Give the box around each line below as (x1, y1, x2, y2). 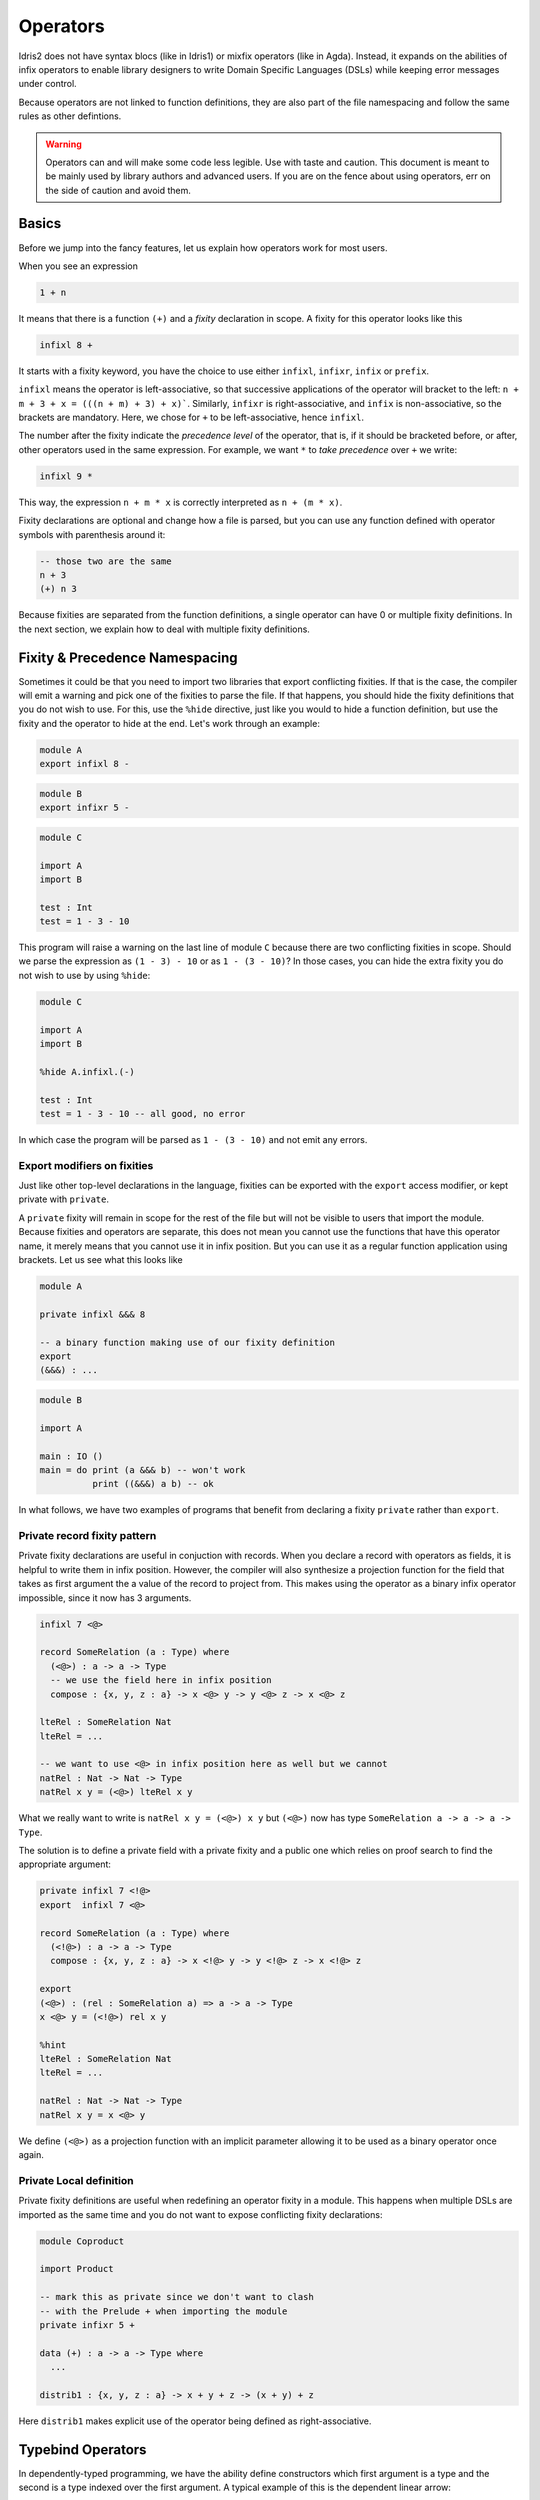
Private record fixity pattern (18, 1529, 157, 1543)
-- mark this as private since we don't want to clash (39, 2291, 314, 2303)
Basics (18, 215, 62, 232)
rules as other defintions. (18, 110, 122, 122)
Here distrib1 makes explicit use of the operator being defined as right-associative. (18, 2415, 372, 2427)
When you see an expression (18, 260, 139, 272)
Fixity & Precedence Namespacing (18, 649, 239, 666)
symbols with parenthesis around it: (18, 528, 166, 540)
